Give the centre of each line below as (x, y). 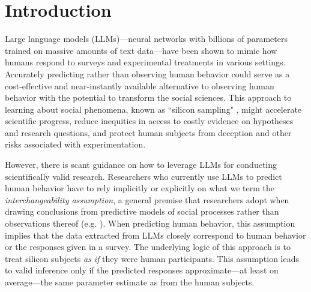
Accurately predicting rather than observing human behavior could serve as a (147, 73)
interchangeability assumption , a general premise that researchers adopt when (147, 199)
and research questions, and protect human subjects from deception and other (148, 132)
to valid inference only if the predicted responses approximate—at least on (142, 270)
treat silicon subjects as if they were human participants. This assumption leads (152, 258)
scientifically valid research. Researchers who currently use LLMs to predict (143, 176)
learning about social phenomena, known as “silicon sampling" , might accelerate (153, 109)
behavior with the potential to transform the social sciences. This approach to (148, 97)
